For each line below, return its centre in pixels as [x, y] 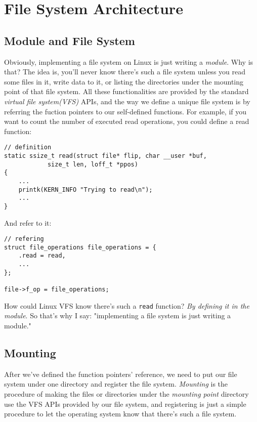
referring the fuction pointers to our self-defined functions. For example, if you [125, 111]
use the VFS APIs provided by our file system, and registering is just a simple [125, 404]
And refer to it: [28, 222]
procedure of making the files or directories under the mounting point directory [126, 394]
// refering [24, 239]
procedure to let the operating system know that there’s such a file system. [120, 414]
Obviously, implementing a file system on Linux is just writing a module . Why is [129, 61]
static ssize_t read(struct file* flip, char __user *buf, [105, 156]
